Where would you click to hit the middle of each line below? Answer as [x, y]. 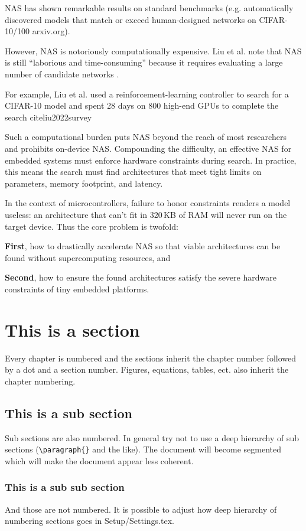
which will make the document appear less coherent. [99, 460]
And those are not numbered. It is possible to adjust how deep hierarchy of [141, 509]
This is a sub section [69, 413]
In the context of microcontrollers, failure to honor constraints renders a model [148, 203]
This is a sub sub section [65, 487]
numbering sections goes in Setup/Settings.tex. [89, 521]
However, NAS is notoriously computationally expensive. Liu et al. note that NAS [153, 51]
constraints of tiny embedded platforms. [77, 289]
